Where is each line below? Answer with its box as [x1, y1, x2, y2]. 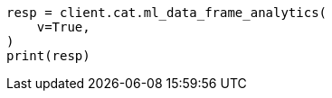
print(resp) [6, 49, 90, 63]
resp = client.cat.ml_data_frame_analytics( [6, 5, 327, 20]
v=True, [36, 20, 90, 34]
